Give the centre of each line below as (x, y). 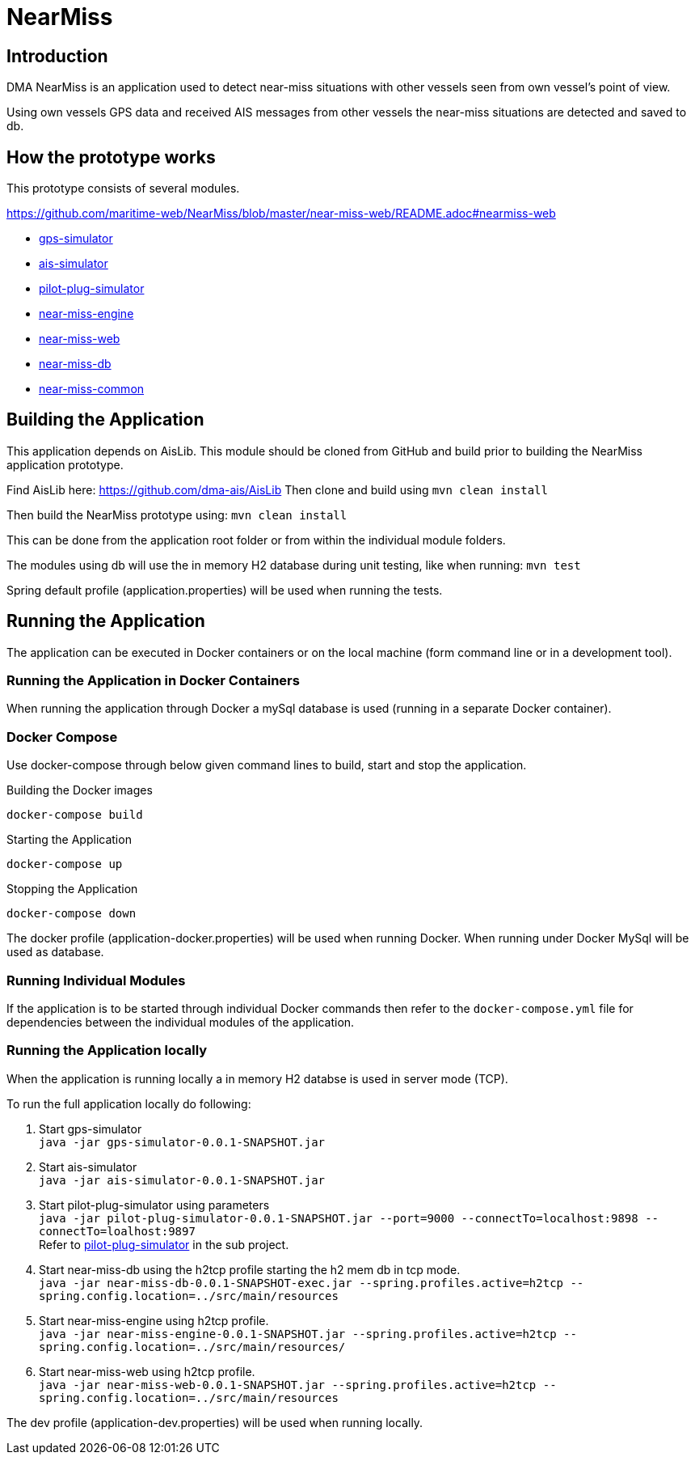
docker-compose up (65, 864)
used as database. (55, 952)
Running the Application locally (107, 1050)
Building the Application (105, 420)
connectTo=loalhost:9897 (117, 1231)
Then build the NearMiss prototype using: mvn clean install (177, 515)
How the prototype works (111, 157)
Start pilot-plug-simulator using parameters (154, 1205)
